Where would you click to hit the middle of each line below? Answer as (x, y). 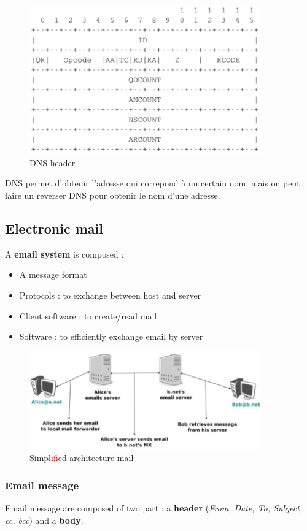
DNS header (52, 162)
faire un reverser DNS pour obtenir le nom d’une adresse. (113, 195)
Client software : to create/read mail (88, 315)
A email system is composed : (64, 254)
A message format (53, 274)
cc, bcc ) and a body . (44, 520)
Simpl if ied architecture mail (82, 458)
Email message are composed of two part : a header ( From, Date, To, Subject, (154, 508)
